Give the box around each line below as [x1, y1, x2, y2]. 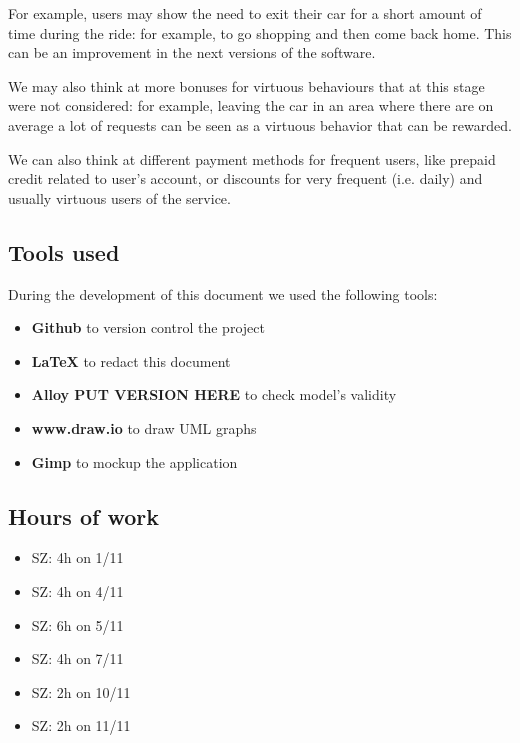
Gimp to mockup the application [31, 451, 238, 472]
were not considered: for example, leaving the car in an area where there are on [8, 95, 494, 116]
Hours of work [8, 500, 159, 531]
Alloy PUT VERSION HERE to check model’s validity [31, 384, 397, 405]
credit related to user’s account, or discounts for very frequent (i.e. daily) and [8, 168, 483, 189]
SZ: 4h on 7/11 [31, 648, 124, 669]
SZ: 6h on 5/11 [31, 614, 124, 635]
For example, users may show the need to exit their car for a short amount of [8, 3, 482, 23]
